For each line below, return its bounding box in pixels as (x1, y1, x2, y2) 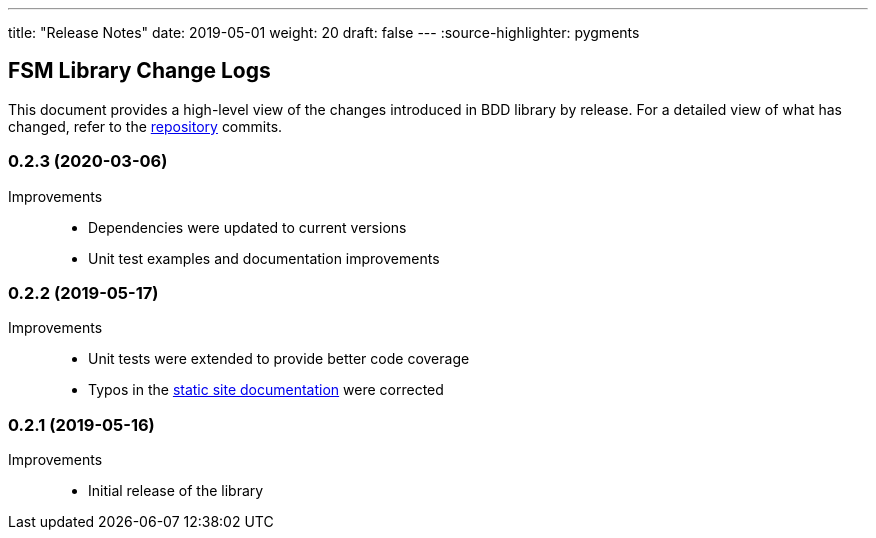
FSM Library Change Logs (8, 58, 271, 84)
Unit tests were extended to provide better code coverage (88, 350, 470, 368)
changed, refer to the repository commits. (8, 117, 283, 135)
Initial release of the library (88, 482, 264, 500)
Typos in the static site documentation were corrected (88, 381, 444, 399)
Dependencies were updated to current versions (88, 218, 407, 236)
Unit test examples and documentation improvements (88, 249, 440, 267)
